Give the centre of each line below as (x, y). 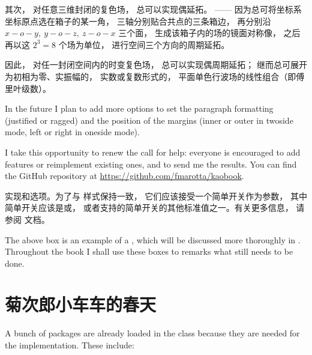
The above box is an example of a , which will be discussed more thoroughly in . (153, 239)
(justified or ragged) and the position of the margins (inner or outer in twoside (149, 120)
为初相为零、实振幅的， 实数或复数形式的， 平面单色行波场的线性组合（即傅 (155, 76)
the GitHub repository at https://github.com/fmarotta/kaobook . (124, 176)
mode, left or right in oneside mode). (72, 132)
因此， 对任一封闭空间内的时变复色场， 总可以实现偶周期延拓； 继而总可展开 (156, 65)
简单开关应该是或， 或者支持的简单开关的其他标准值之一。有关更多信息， (149, 208)
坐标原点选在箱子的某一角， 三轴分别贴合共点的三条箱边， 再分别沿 (138, 21)
